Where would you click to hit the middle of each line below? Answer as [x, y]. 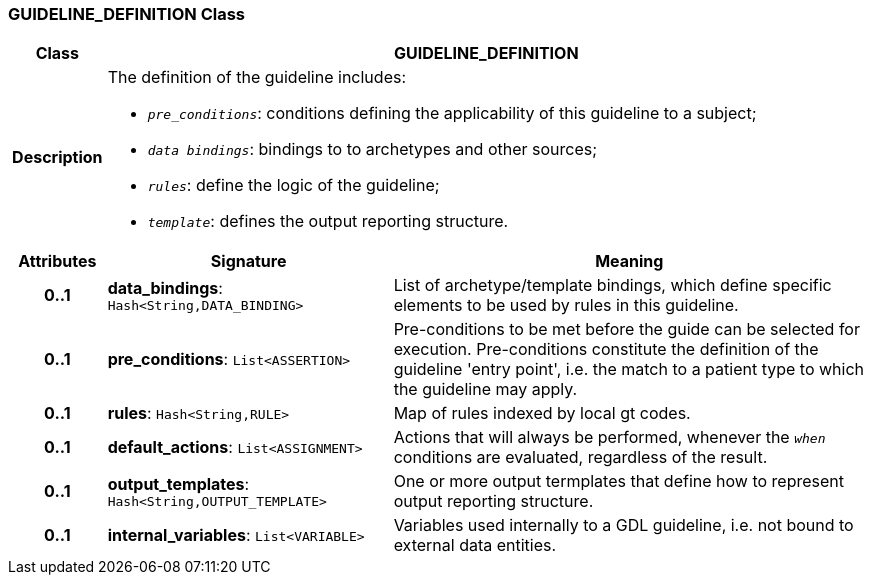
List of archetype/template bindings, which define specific [612, 285]
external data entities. [475, 545]
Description [57, 157]
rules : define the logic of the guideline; [293, 185]
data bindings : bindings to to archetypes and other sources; [372, 149]
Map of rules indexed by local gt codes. [542, 413]
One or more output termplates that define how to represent [619, 481]
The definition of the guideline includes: [257, 77]
